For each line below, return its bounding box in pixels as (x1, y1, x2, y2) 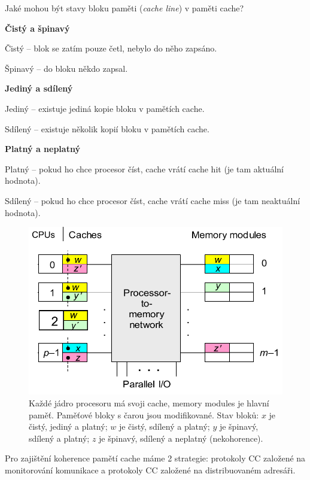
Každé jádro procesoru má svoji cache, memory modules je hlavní (29, 397, 269, 409)
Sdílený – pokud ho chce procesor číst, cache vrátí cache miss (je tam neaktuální (5, 194, 300, 206)
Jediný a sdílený (5, 82, 73, 95)
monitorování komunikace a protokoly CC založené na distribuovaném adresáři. (5, 463, 296, 476)
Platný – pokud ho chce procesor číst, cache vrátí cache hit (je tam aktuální (5, 162, 284, 175)
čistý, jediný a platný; (29, 420, 108, 433)
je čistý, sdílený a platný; (118, 420, 210, 433)
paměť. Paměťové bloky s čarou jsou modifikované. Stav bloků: (29, 408, 259, 421)
